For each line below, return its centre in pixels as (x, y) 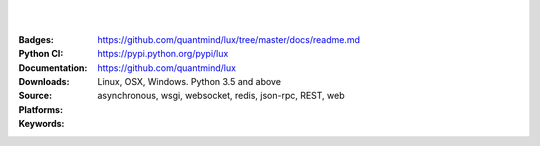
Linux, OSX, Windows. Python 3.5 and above (189, 81)
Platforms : (41, 109)
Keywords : (41, 124)
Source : (35, 96)
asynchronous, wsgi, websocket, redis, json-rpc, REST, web (221, 96)
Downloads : (44, 81)
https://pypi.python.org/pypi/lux (163, 54)
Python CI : (41, 54)
